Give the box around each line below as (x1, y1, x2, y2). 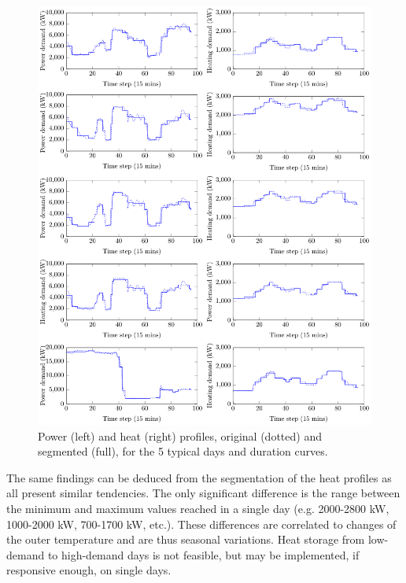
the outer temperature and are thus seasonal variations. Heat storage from (6, 531, 365, 548)
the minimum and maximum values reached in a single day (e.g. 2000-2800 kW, (6, 500, 389, 517)
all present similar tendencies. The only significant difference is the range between (6, 485, 400, 501)
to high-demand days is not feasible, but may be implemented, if (47, 546, 360, 563)
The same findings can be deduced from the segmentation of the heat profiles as (6, 469, 392, 485)
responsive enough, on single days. (6, 562, 172, 578)
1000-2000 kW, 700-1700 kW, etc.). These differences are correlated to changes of (6, 515, 397, 532)
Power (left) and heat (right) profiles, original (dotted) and (38, 427, 322, 444)
